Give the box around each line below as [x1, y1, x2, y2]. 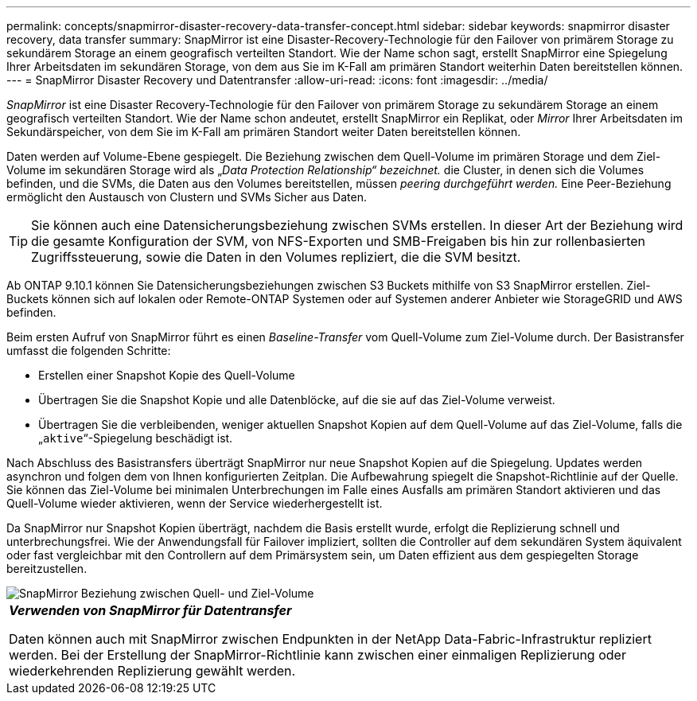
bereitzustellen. [6, 562, 88, 575]
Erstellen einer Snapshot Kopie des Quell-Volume [38, 368, 295, 382]
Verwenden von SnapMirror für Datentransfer [9, 602, 292, 618]
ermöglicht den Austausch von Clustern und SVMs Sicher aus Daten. [6, 190, 367, 204]
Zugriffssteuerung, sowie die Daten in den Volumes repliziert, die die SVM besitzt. [31, 249, 521, 265]
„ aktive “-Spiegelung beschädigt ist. [38, 431, 233, 445]
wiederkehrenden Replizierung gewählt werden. [9, 663, 296, 679]
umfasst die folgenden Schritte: [6, 344, 171, 357]
